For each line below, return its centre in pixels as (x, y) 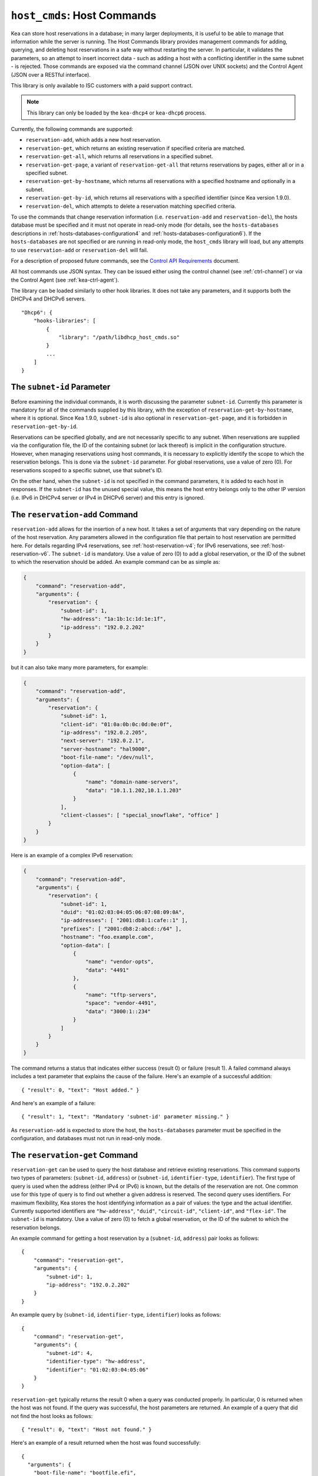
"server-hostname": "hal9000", (106, 749)
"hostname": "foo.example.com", (107, 937)
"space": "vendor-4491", (121, 1003)
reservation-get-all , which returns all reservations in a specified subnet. (119, 156)
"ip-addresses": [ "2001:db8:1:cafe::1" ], (124, 920)
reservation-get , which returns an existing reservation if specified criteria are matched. (135, 148)
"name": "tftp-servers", (121, 995)
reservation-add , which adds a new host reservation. (94, 140)
